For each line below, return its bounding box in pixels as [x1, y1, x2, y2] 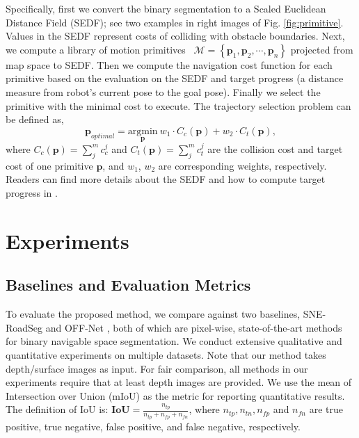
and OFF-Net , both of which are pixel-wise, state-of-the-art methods [45, 320, 342, 334]
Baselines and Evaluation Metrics [6, 274, 251, 295]
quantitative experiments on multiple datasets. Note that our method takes [6, 347, 326, 362]
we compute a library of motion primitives [6, 42, 186, 56]
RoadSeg [6, 320, 43, 334]
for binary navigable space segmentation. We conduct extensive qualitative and [6, 334, 342, 348]
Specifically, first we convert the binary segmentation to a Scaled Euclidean [6, 1, 326, 15]
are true [309, 402, 343, 416]
